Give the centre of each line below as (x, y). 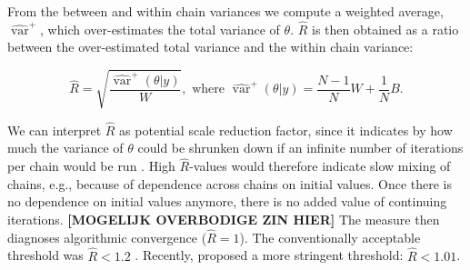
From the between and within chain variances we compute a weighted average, (225, 11)
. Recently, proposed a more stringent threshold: (269, 255)
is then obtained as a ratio (385, 29)
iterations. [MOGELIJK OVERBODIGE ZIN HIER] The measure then (224, 219)
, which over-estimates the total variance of (160, 29)
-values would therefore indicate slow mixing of (320, 166)
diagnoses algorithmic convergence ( (107, 237)
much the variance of (65, 148)
